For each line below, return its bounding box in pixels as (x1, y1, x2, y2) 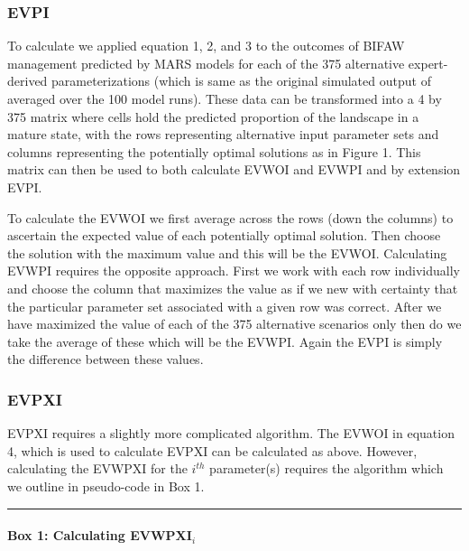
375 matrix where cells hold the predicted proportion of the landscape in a (7, 107, 419, 126)
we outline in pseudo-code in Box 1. (7, 476, 205, 495)
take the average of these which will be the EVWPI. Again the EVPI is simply (7, 332, 443, 350)
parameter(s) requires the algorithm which (209, 459, 444, 478)
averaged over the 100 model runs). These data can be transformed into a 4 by (7, 89, 442, 107)
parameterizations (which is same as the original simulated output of (51, 71, 431, 90)
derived (7, 71, 48, 90)
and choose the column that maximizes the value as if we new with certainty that (7, 278, 458, 297)
